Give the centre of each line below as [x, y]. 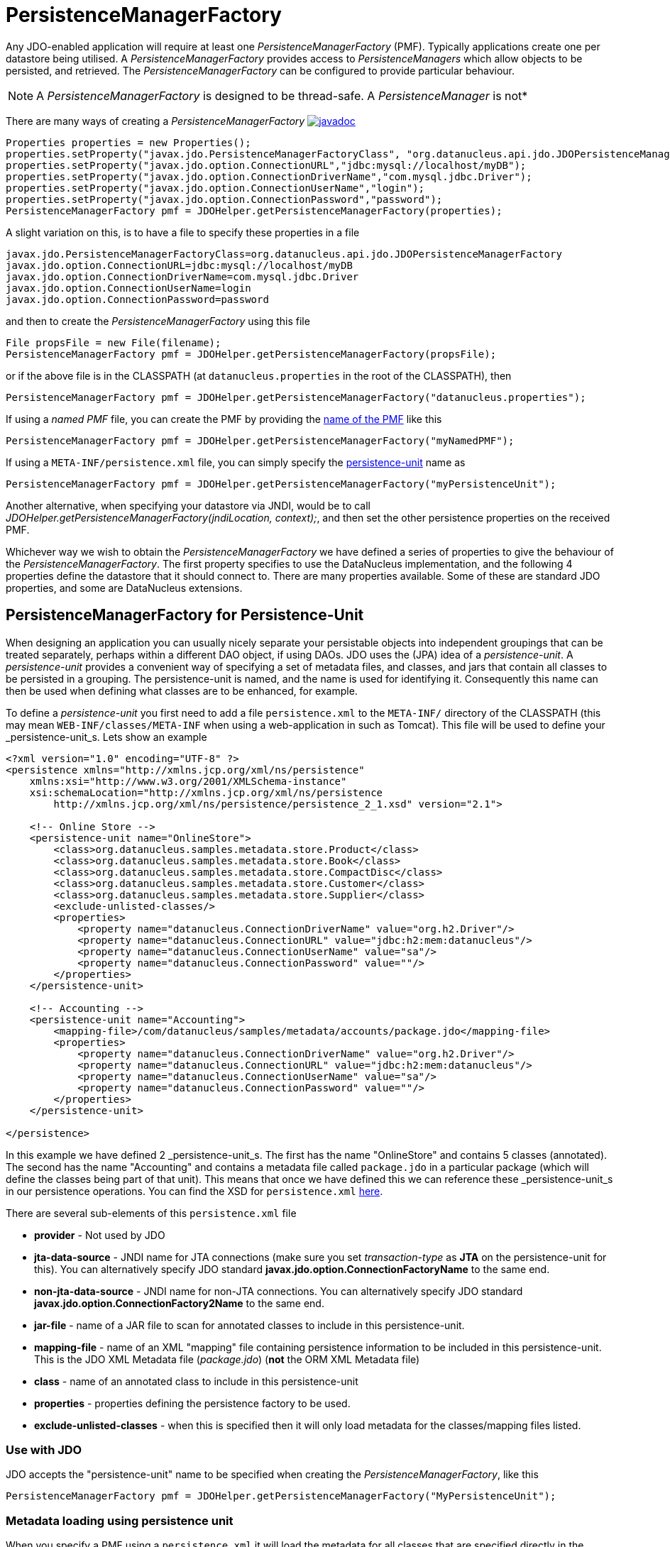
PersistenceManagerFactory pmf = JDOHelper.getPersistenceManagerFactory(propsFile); [251, 354]
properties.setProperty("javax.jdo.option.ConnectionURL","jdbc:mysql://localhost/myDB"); [266, 165]
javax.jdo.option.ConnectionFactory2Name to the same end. [179, 1303]
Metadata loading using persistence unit [120, 1520]
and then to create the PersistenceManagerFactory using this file [158, 321]
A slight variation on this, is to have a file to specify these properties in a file [183, 232]
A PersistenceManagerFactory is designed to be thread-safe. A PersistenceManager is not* [282, 95]
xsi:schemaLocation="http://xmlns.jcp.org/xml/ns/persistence [206, 792]
